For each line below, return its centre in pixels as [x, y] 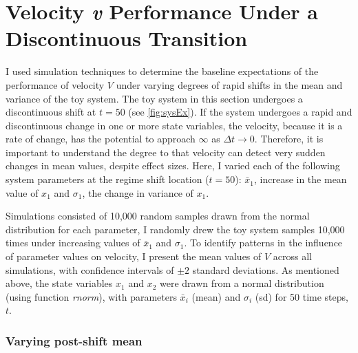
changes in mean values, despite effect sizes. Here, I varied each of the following [173, 165]
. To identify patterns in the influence [263, 243]
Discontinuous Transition [127, 38]
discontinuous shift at [51, 112]
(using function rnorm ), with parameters [91, 296]
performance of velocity [55, 84]
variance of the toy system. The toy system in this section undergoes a [154, 98]
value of [22, 192]
